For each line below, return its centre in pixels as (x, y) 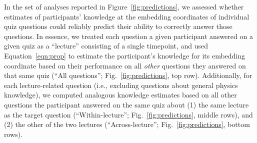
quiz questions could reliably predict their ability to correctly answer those (118, 26)
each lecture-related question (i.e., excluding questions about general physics (121, 85)
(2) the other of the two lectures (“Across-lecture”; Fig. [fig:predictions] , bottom (127, 124)
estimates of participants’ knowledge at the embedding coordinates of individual (127, 16)
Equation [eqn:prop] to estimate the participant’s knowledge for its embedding (125, 55)
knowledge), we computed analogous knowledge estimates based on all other (120, 95)
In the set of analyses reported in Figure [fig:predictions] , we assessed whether (124, 6)
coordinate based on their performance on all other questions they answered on (125, 65)
